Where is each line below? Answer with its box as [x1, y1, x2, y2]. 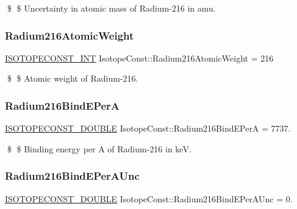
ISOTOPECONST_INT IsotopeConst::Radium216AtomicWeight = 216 [5, 51, 274, 64]
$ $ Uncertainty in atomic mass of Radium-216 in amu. [7, 2, 216, 14]
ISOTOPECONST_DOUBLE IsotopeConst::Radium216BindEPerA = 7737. [5, 122, 291, 135]
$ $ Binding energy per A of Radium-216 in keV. [7, 142, 191, 155]
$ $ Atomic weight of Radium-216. [7, 72, 138, 85]
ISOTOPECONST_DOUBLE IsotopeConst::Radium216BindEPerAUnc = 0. [5, 192, 293, 205]
